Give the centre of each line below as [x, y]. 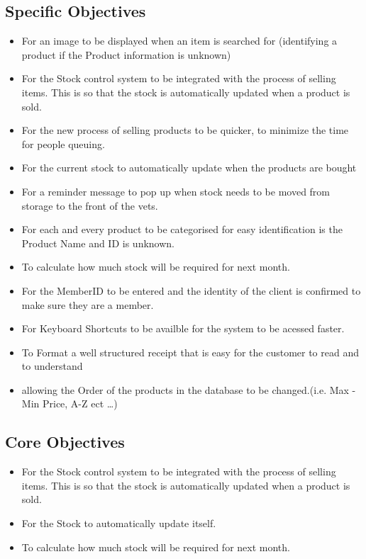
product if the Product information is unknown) [126, 54]
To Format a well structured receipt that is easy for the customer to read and [190, 352]
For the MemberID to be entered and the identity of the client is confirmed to [191, 290]
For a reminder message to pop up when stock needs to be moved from [176, 191]
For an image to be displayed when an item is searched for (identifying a [179, 41]
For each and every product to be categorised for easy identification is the [182, 229]
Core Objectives [65, 442]
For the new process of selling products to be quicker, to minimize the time [185, 130]
